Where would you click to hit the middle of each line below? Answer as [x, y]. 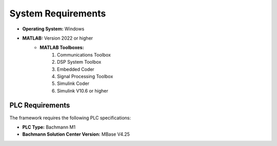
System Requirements [58, 13]
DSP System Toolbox [79, 62]
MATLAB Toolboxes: [62, 48]
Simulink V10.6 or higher [83, 90]
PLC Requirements [40, 105]
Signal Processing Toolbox [85, 76]
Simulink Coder [73, 84]
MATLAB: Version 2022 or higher [58, 38]
